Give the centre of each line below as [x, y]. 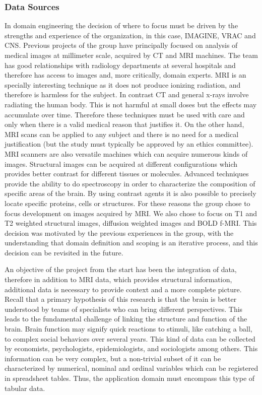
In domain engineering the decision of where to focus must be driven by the [121, 25]
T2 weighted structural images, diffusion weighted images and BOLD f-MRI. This [131, 223]
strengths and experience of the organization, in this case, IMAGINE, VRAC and [130, 35]
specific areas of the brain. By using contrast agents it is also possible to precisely [130, 193]
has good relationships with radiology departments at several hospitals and [120, 65]
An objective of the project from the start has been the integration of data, [121, 269]
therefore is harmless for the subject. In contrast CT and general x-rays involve [127, 94]
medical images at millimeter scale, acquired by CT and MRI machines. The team [131, 55]
